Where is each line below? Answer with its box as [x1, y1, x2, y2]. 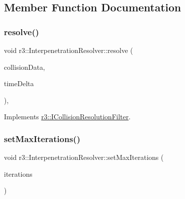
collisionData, [4, 61, 45, 72]
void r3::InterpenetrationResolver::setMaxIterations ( [4, 152, 164, 162]
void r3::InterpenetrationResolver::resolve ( [4, 45, 133, 55]
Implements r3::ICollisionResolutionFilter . [4, 111, 131, 122]
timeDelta [4, 78, 34, 89]
